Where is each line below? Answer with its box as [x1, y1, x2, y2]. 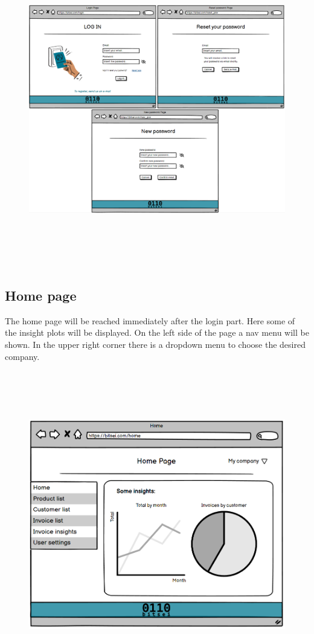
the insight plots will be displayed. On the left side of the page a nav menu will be [5, 326, 309, 339]
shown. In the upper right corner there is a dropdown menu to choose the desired [5, 338, 306, 350]
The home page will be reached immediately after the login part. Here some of [5, 314, 295, 327]
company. [5, 350, 40, 362]
